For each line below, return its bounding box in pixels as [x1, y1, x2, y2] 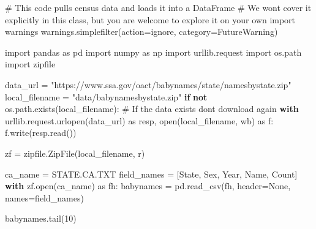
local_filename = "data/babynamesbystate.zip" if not [5, 90, 208, 103]
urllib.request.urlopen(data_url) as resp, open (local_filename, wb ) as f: [5, 114, 274, 127]
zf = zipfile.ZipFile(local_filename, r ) [5, 146, 145, 159]
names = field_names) [5, 191, 84, 204]
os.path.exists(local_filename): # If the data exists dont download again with [5, 102, 299, 115]
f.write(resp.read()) [5, 126, 77, 139]
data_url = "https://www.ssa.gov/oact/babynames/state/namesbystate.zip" [5, 78, 292, 91]
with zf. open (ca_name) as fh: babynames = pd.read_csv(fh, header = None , [5, 179, 291, 192]
